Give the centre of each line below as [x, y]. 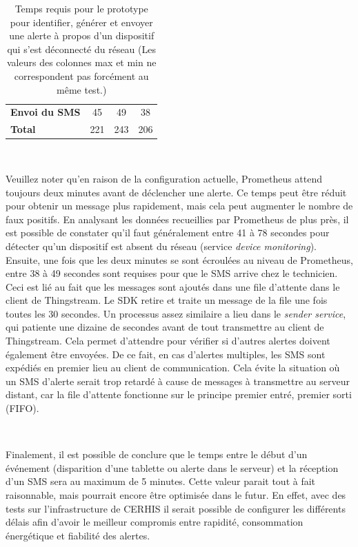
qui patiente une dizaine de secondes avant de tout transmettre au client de [165, 327]
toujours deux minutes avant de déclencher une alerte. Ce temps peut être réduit [176, 192]
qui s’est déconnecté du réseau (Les [81, 49]
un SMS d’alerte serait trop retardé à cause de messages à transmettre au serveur [178, 381]
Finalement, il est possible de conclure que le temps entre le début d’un [157, 454]
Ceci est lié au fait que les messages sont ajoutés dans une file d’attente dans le [173, 286]
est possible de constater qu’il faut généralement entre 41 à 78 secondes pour [168, 233]
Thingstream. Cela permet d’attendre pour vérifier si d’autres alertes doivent [168, 341]
